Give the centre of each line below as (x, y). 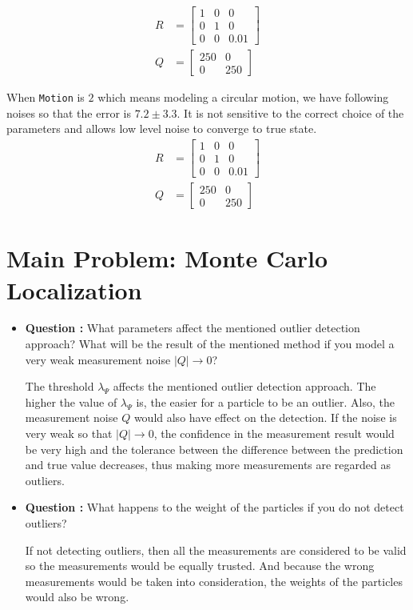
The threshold (60, 386)
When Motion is (46, 97)
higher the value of (71, 401)
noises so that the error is (69, 112)
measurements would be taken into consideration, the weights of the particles (214, 581)
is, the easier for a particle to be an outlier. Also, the (265, 401)
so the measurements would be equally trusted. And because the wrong (200, 566)
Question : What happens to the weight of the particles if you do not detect (214, 507)
